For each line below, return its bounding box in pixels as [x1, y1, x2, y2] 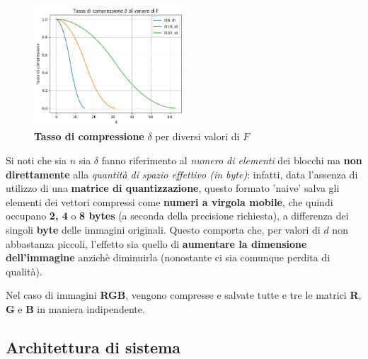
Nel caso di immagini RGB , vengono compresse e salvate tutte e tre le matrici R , [6, 287, 362, 302]
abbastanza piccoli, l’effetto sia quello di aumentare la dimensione [6, 236, 307, 251]
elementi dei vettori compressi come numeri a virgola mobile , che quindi [6, 194, 333, 209]
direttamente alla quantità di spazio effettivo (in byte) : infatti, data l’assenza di [6, 166, 358, 181]
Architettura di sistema [6, 336, 181, 358]
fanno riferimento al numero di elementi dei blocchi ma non [101, 153, 362, 168]
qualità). [6, 263, 42, 278]
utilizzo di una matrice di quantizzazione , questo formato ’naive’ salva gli [6, 181, 340, 195]
